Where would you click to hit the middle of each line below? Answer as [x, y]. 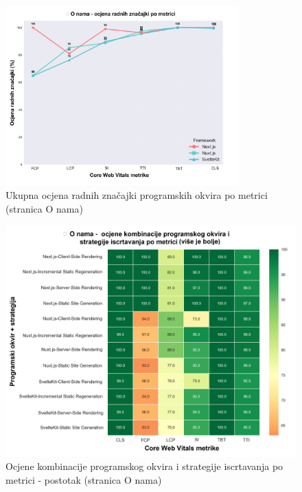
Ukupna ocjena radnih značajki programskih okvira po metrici [137, 195]
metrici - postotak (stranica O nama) [84, 479]
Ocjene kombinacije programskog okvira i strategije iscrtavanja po [144, 466]
